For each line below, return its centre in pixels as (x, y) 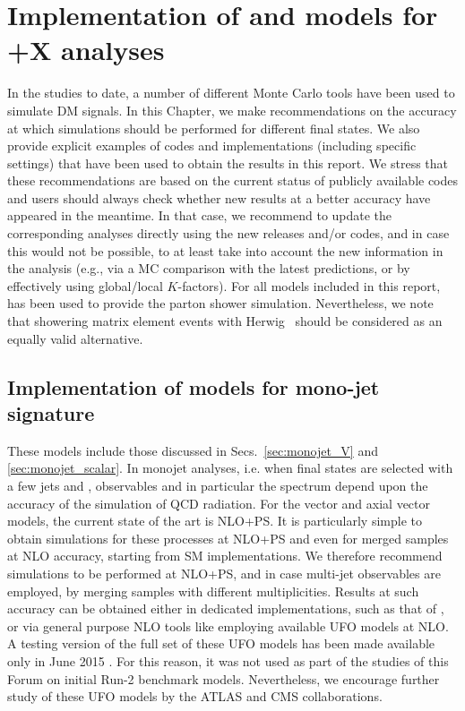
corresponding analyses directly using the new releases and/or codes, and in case (228, 233)
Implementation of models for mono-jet (194, 386)
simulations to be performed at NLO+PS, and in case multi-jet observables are (224, 573)
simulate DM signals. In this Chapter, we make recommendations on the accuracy (232, 110)
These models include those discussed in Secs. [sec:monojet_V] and (193, 450)
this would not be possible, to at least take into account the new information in (225, 250)
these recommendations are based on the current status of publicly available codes (233, 180)
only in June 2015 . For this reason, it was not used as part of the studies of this (228, 660)
